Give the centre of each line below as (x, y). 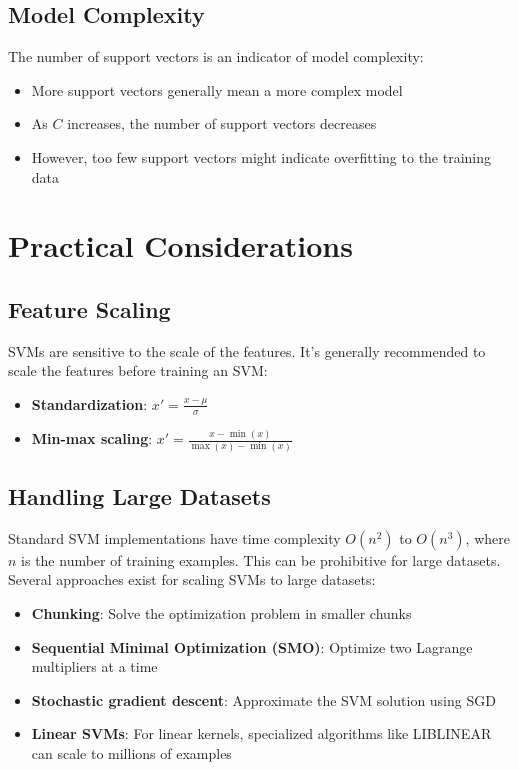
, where (487, 537)
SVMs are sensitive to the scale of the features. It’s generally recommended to (247, 350)
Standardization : (89, 403)
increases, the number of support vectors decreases (222, 123)
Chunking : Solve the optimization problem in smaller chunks (221, 612)
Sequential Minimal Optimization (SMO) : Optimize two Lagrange (252, 646)
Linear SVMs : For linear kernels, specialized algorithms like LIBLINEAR (261, 733)
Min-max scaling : (92, 438)
